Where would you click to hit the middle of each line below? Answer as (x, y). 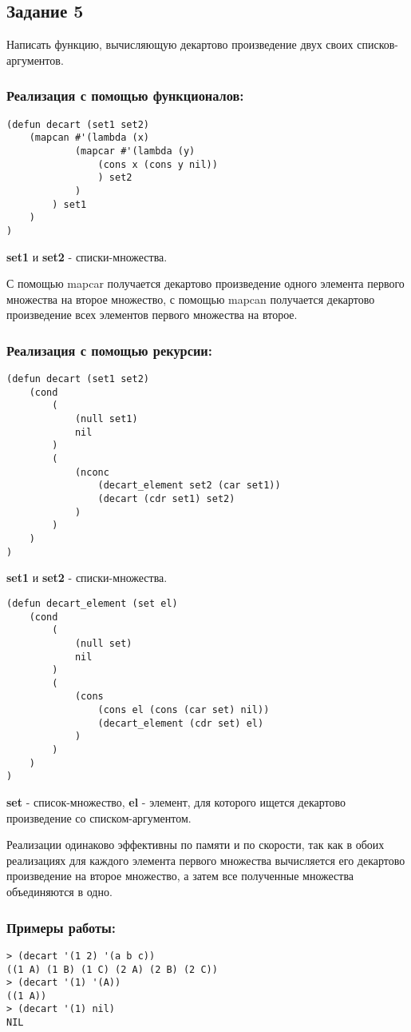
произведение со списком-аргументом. (99, 817)
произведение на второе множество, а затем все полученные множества (180, 876)
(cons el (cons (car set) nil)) (184, 710)
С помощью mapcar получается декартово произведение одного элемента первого (205, 283)
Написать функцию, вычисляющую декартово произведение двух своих (180, 44)
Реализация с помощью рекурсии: (110, 350)
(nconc (92, 472)
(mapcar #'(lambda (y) (135, 151)
